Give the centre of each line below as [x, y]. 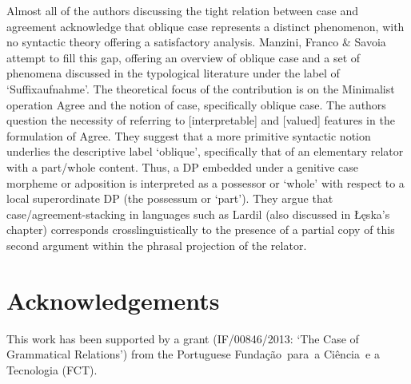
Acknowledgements [113, 300]
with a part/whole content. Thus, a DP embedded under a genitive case [183, 166]
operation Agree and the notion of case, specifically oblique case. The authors [196, 104]
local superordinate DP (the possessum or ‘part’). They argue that [170, 198]
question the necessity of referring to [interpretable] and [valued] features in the [201, 120]
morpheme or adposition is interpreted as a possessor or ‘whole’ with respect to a [205, 182]
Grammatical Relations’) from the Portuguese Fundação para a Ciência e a [193, 354]
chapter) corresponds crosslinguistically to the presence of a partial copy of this [201, 230]
